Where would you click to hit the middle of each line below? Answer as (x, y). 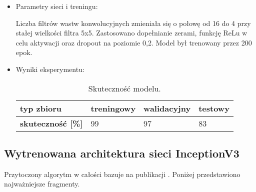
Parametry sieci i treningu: (57, 6)
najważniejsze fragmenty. (42, 184)
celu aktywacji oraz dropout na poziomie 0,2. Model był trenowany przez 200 (134, 42)
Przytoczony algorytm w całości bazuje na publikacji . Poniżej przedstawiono (122, 174)
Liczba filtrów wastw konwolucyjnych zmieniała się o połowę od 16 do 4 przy (133, 23)
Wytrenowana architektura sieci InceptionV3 (122, 153)
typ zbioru (41, 108)
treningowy (113, 108)
